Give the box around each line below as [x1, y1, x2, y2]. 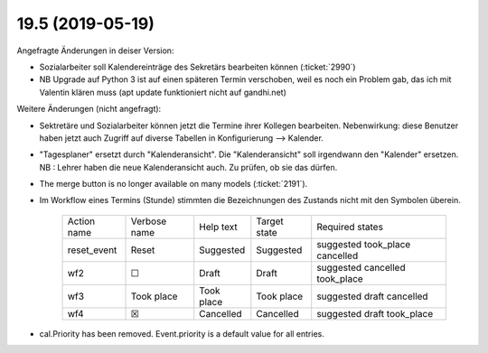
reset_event [67, 244, 117, 256]
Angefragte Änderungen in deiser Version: [16, 45, 174, 56]
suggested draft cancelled [316, 290, 428, 302]
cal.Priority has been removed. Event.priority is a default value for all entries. [39, 328, 324, 339]
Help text [199, 220, 239, 233]
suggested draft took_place [316, 307, 434, 320]
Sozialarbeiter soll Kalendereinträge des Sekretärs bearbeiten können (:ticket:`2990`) [39, 61, 356, 72]
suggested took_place [316, 237, 411, 250]
